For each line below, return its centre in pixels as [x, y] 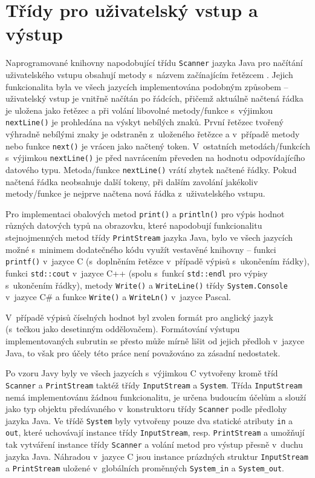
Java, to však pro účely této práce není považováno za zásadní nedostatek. [143, 352]
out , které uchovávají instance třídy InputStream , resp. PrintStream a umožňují [155, 432]
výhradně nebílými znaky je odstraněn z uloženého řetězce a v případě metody [153, 134]
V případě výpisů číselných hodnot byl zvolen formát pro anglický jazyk [139, 317]
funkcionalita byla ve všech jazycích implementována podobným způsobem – [147, 86]
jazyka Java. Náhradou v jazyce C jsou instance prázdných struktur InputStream [157, 456]
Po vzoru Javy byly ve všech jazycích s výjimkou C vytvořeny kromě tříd [142, 373]
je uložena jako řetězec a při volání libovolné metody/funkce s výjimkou [139, 110]
